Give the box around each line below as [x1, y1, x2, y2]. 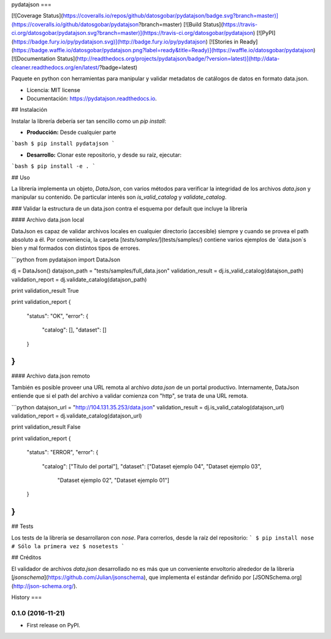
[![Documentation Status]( [11, 55, 77, 63]
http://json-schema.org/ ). [13, 582, 78, 589]
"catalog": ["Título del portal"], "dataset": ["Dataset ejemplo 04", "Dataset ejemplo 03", [42, 462, 262, 470]
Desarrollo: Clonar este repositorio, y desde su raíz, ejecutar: [26, 151, 182, 158]
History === [11, 593, 42, 601]
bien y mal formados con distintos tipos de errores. [11, 244, 140, 252]
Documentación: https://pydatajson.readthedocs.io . [26, 95, 158, 102]
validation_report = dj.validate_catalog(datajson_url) [11, 412, 142, 419]
